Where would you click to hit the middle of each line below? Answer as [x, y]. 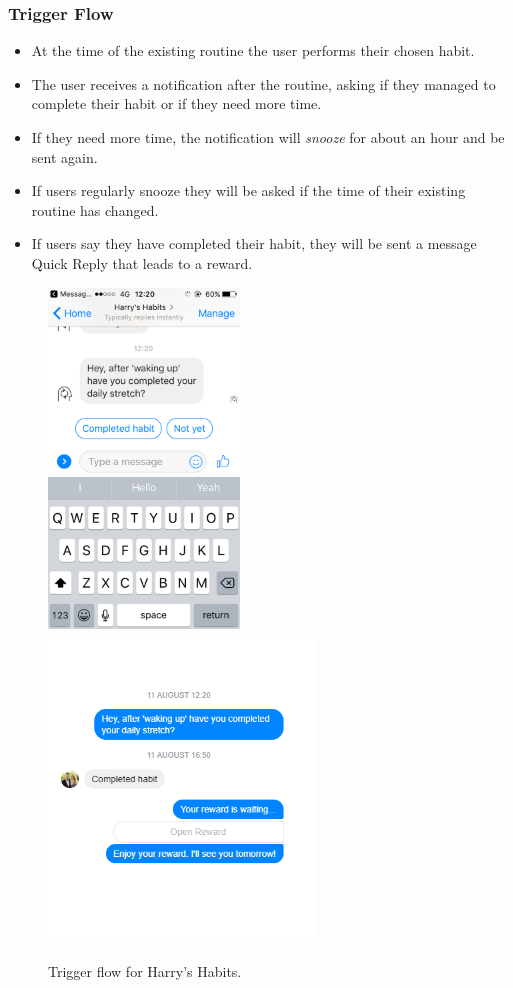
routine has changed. [95, 209]
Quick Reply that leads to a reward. [142, 262]
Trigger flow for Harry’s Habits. [145, 971]
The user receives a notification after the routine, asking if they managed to [263, 83]
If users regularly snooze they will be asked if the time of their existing [248, 190]
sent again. [64, 156]
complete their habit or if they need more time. [176, 103]
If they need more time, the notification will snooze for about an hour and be [268, 137]
